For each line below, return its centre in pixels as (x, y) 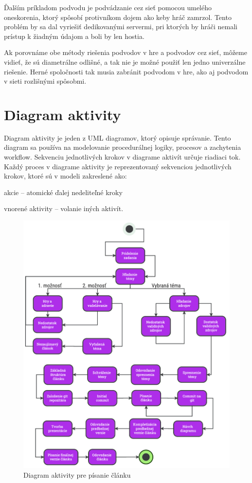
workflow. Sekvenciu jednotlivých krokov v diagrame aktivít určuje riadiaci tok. (122, 157)
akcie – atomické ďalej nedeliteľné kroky (63, 192)
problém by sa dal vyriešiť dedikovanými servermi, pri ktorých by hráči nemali (121, 27)
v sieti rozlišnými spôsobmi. (45, 81)
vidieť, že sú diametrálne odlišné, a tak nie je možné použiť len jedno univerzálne (125, 62)
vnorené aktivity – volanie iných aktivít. (64, 208)
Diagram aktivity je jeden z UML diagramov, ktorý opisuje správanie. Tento (117, 137)
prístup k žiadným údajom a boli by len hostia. (74, 36)
